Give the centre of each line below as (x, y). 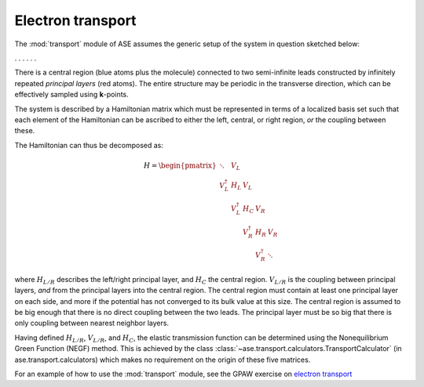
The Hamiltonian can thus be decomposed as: (89, 145)
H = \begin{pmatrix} (180, 165)
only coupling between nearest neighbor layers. (91, 323)
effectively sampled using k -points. (71, 95)
